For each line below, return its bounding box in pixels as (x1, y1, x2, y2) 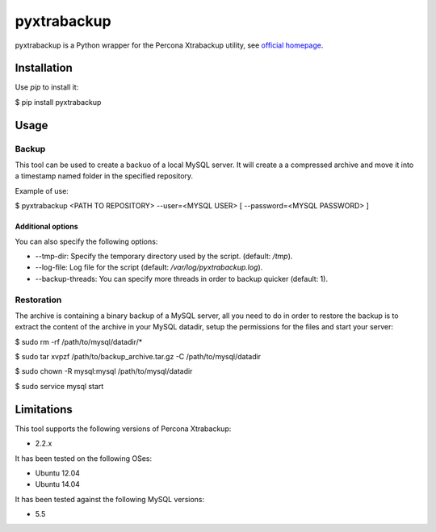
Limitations (15, 402, 73, 416)
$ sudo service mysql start (15, 381, 104, 391)
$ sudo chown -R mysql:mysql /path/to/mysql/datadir (15, 367, 193, 376)
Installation (15, 61, 73, 75)
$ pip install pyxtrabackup (15, 97, 102, 107)
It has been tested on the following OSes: (15, 453, 153, 463)
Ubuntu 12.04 (35, 468, 81, 478)
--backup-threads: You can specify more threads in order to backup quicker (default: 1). (35, 274, 329, 283)
